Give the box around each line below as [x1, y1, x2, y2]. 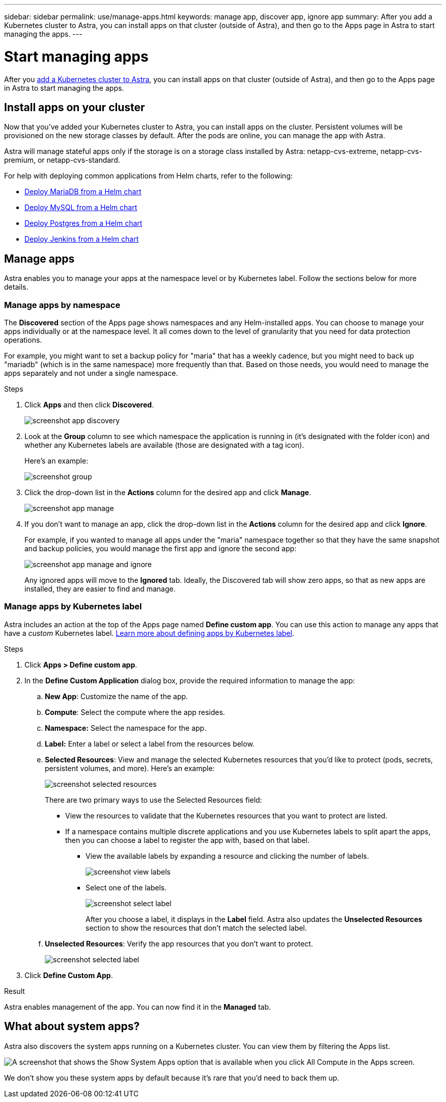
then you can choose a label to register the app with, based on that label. [65, 835, 310, 844]
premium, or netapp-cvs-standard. [4, 156, 120, 165]
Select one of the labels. [86, 883, 167, 892]
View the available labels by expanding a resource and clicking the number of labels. [86, 851, 369, 860]
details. [4, 283, 29, 292]
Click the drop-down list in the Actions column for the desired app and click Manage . [24, 488, 311, 497]
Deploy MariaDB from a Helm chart [24, 187, 142, 196]
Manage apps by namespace [4, 299, 121, 310]
